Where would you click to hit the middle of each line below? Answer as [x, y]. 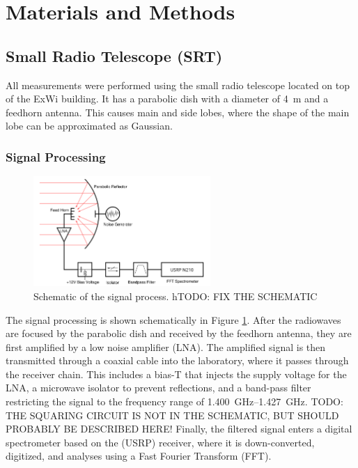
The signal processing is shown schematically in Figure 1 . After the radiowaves [173, 319]
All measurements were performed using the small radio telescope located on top [178, 85]
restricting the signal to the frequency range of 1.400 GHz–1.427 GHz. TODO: [174, 401]
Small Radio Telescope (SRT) [114, 55]
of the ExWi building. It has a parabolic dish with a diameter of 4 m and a [167, 99]
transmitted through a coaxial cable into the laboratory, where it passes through [177, 360]
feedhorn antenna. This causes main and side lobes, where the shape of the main [178, 112]
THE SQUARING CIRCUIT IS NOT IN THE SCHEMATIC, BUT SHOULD [172, 415]
